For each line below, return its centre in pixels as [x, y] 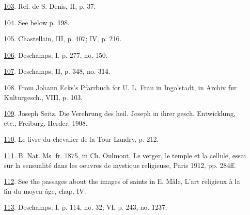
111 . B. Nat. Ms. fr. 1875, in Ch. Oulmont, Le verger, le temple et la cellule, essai [125, 155]
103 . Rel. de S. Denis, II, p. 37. [50, 6]
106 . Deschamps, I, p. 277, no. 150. [56, 55]
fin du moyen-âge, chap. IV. [45, 190]
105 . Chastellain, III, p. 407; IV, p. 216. [63, 39]
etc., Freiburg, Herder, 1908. [46, 123]
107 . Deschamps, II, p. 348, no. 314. [57, 71]
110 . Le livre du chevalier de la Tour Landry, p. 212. [81, 139]
